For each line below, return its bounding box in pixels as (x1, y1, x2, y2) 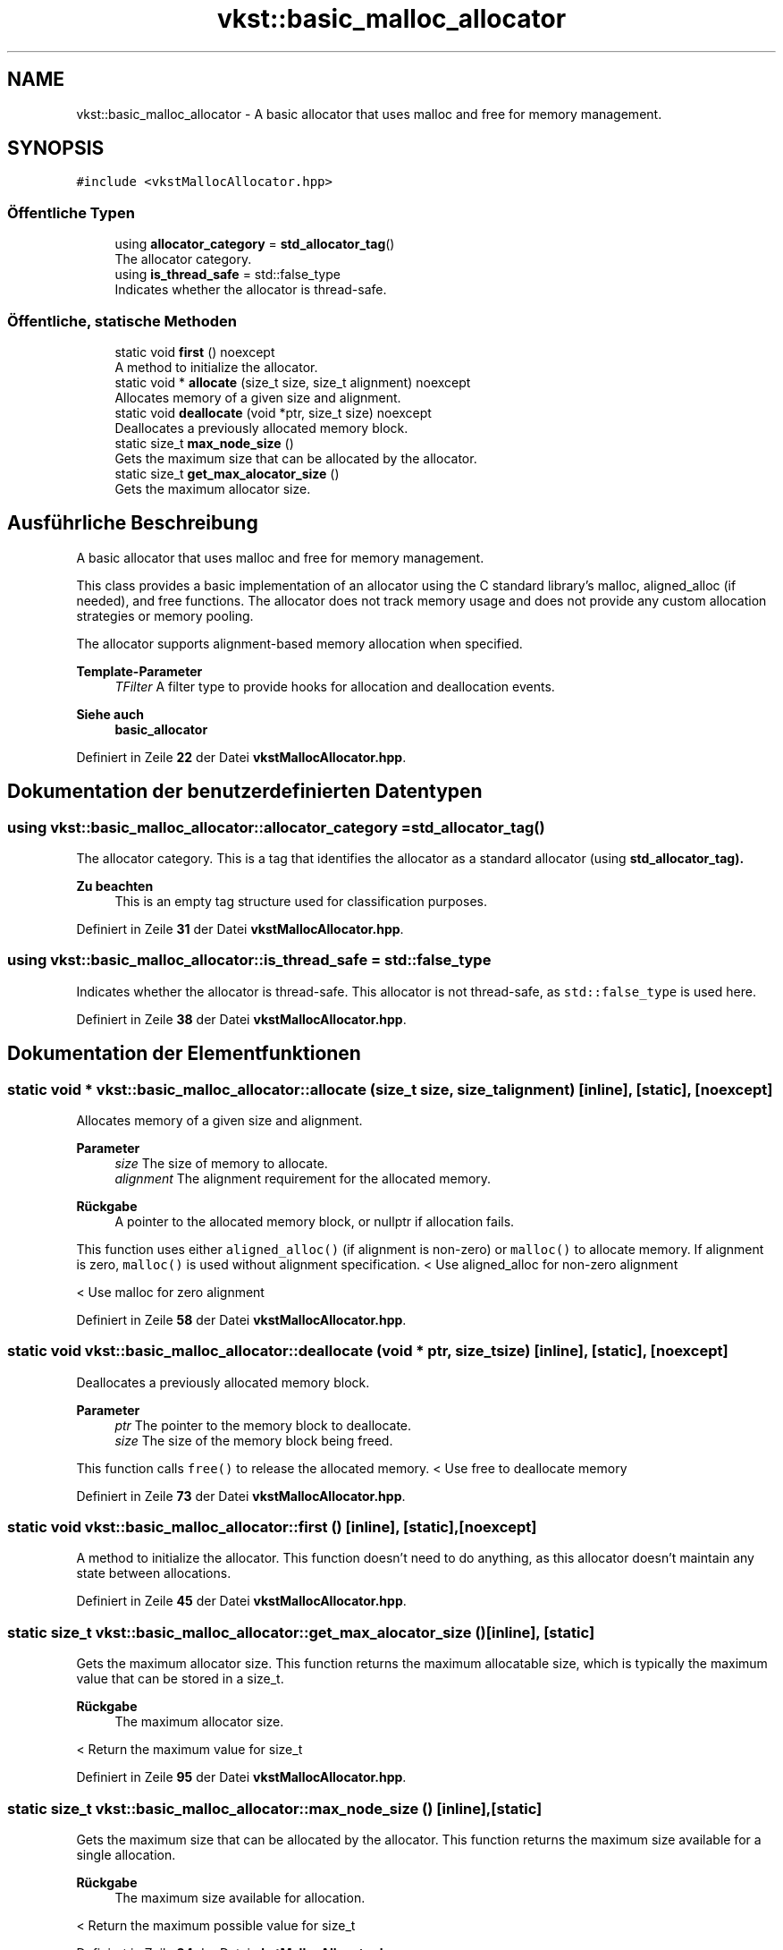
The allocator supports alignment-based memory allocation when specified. (76, 635, 523, 651)
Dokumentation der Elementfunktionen (7, 1042, 361, 1065)
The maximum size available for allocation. (114, 1889, 366, 1905)
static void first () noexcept (114, 343, 275, 360)
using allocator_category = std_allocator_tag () (114, 236, 395, 252)
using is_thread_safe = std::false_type (114, 267, 341, 283)
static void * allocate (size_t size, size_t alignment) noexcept (114, 374, 471, 390)
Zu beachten (76, 878, 154, 894)
